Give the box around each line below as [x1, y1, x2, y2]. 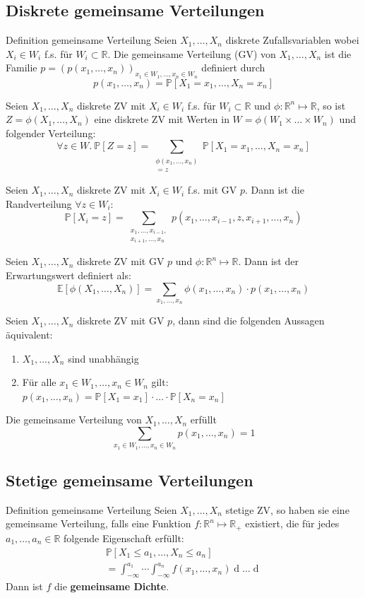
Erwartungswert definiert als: [6, 267, 131, 282]
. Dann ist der [238, 254, 299, 269]
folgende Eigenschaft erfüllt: [64, 530, 184, 545]
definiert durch [201, 60, 265, 75]
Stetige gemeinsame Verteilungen [6, 469, 253, 491]
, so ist [316, 98, 346, 112]
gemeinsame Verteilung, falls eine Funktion [6, 516, 191, 531]
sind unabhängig [68, 351, 139, 365]
